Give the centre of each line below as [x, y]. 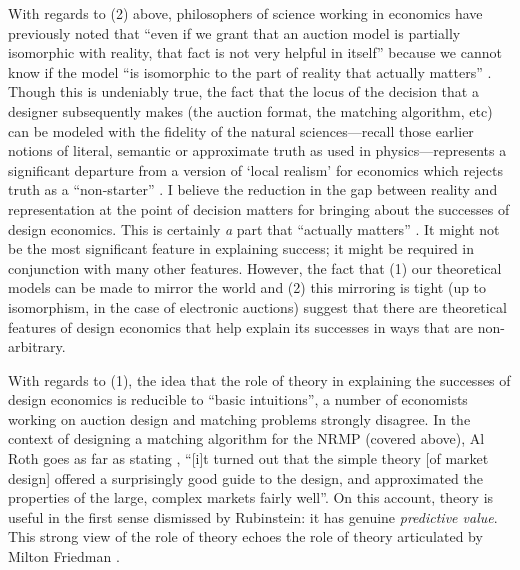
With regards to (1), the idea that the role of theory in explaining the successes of [259, 379]
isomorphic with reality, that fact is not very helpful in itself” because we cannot [255, 52]
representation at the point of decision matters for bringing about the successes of [259, 208]
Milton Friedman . [64, 556]
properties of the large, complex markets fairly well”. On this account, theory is [251, 497]
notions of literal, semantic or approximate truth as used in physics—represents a [257, 150]
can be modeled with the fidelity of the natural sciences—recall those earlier [241, 130]
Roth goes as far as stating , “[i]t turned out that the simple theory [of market [248, 458]
